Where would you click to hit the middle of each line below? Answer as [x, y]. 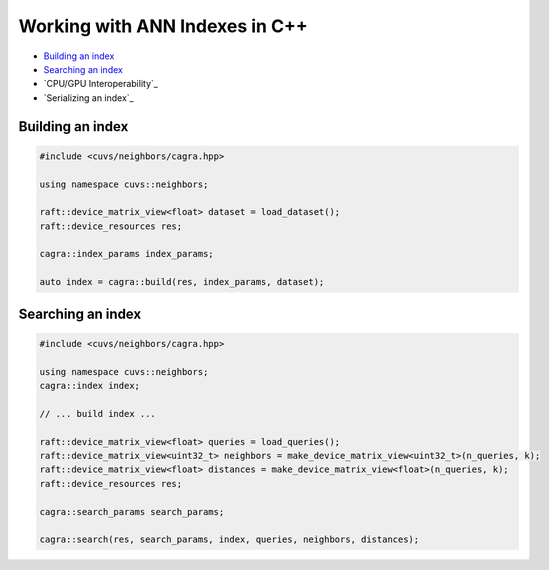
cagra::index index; [89, 385]
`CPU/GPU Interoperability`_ [101, 84]
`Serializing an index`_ [88, 97]
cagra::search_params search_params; [132, 511]
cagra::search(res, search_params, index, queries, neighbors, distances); [229, 539]
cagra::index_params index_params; [126, 254]
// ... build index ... [98, 413]
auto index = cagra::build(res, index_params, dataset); [182, 282]
